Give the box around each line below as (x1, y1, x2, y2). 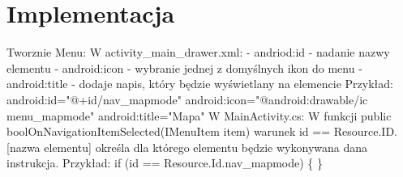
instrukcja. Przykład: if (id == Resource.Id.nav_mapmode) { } (6, 154, 324, 171)
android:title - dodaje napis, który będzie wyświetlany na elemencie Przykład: (6, 75, 393, 92)
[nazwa (6, 138, 41, 155)
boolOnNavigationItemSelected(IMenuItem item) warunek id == (6, 123, 331, 140)
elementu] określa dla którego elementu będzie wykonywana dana (44, 138, 368, 155)
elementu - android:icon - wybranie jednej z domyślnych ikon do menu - (6, 59, 362, 76)
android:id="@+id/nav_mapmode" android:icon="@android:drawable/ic (6, 91, 368, 107)
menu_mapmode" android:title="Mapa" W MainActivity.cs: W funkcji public (6, 107, 392, 124)
